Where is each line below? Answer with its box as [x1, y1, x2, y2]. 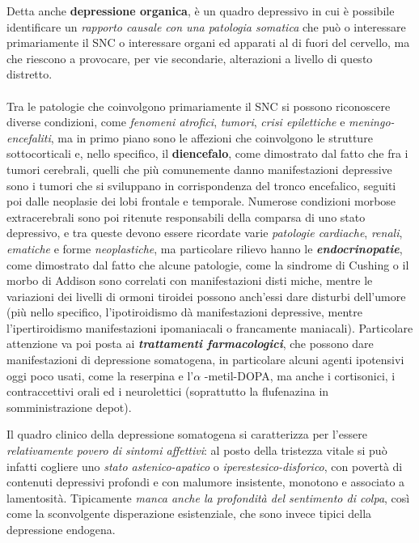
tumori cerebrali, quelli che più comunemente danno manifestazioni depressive [6, 160, 392, 177]
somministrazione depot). [6, 398, 132, 415]
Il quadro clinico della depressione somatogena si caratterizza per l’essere [6, 426, 367, 443]
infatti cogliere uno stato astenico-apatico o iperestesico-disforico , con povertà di [6, 457, 403, 474]
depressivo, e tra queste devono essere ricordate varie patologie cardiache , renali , [6, 224, 403, 241]
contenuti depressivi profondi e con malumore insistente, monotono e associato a [6, 473, 405, 490]
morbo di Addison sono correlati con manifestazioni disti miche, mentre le [6, 272, 373, 289]
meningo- [349, 113, 395, 130]
